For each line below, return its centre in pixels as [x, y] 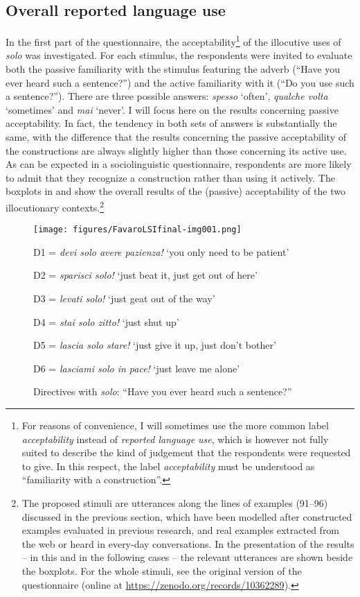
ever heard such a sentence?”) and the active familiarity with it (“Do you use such [180, 82]
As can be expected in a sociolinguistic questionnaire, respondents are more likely [179, 164]
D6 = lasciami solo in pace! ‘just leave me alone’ [137, 368]
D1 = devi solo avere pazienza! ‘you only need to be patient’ [161, 251]
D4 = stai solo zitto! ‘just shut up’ [106, 321]
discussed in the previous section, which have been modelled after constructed [187, 516]
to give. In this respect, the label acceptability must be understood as [168, 466]
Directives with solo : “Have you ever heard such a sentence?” [163, 391]
